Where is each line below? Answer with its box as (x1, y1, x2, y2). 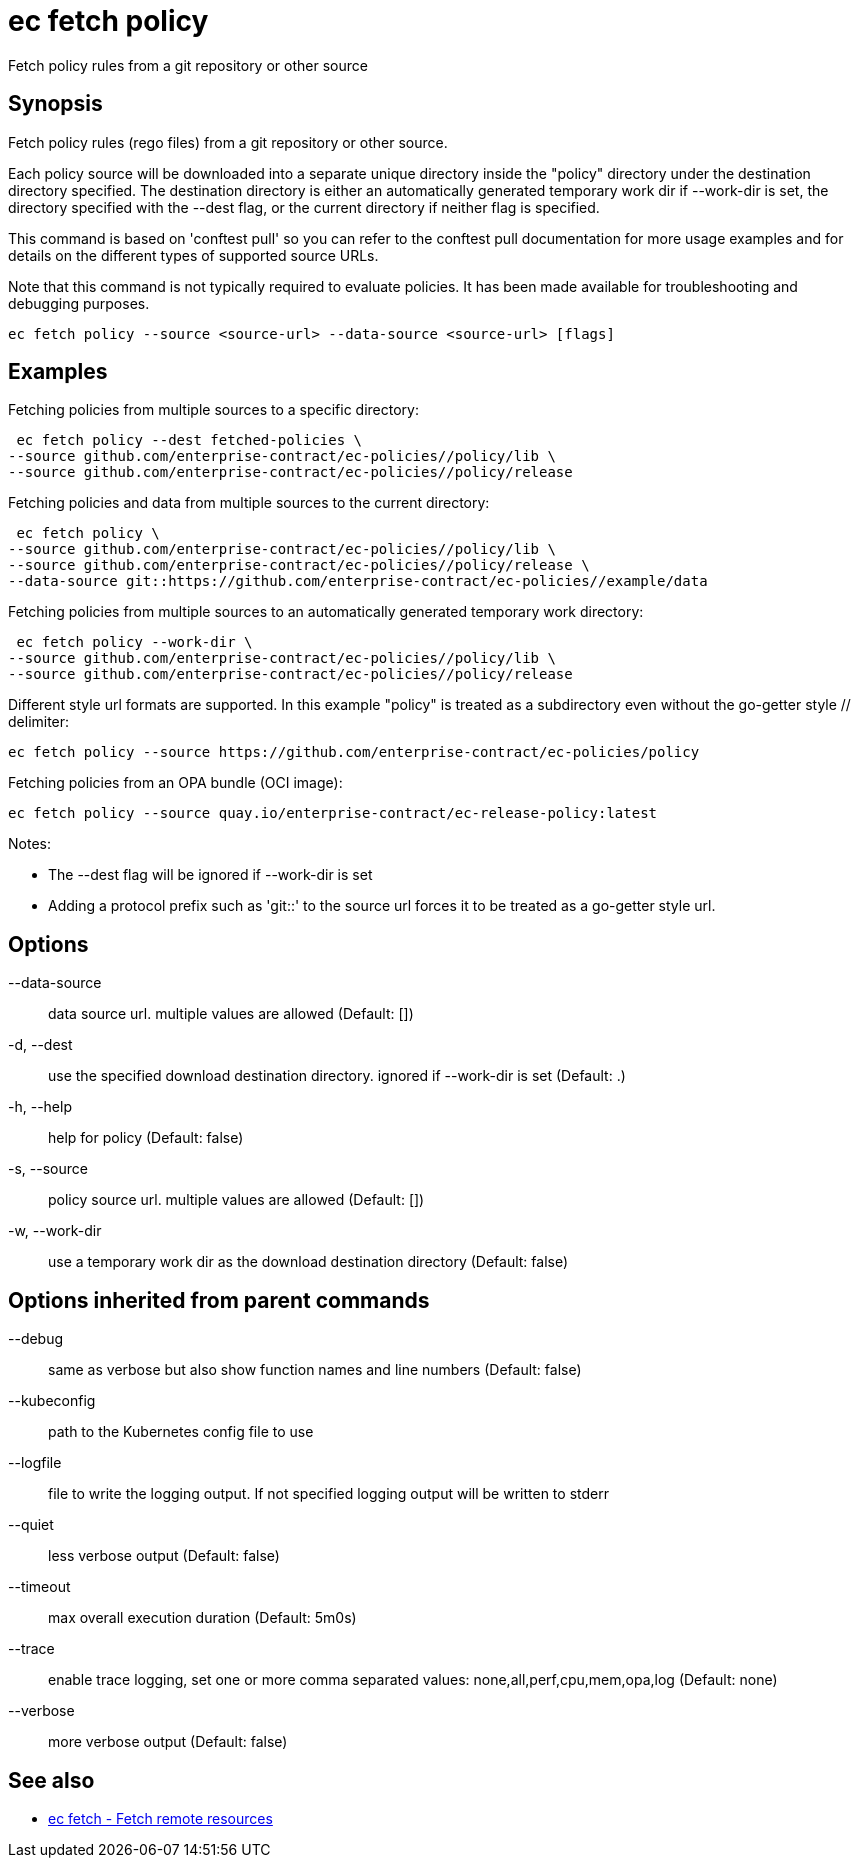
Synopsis (8, 91, 103, 117)
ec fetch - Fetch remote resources (48, 1809, 273, 1827)
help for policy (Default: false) (48, 1129, 244, 1147)
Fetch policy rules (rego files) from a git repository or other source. (8, 133, 448, 151)
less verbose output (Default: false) (48, 1547, 280, 1565)
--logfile (8, 1454, 62, 1472)
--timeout (8, 1578, 71, 1596)
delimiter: (8, 713, 70, 731)
